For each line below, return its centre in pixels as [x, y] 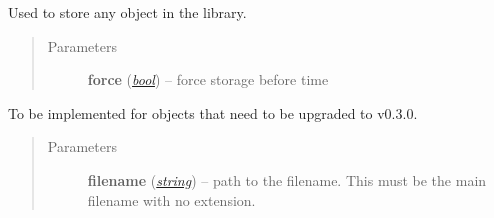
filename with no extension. [171, 199]
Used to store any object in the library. [127, 12]
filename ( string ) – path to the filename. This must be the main [287, 179]
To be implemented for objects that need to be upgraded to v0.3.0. [213, 112]
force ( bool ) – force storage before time [208, 79]
